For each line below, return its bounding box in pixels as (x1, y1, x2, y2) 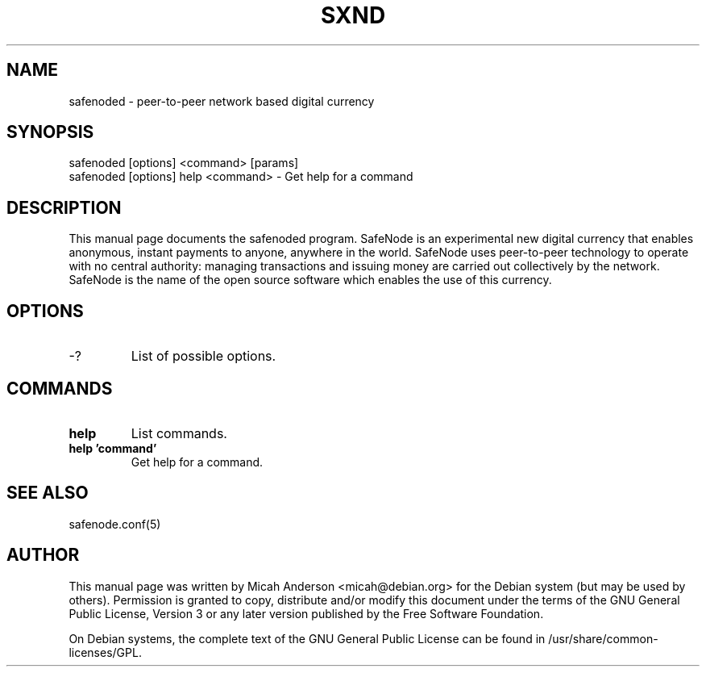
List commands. (131, 424, 227, 441)
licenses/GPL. (69, 645, 142, 659)
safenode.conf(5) (69, 516, 161, 531)
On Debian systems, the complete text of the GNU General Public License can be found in (69, 631, 546, 646)
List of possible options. (131, 348, 276, 365)
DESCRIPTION (6, 197, 122, 218)
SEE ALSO (6, 483, 89, 504)
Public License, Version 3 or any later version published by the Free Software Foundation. (69, 606, 544, 621)
